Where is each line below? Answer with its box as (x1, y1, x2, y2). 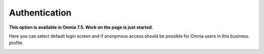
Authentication (9, 7, 72, 18)
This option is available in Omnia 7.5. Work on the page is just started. (9, 24, 154, 30)
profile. (9, 40, 24, 46)
